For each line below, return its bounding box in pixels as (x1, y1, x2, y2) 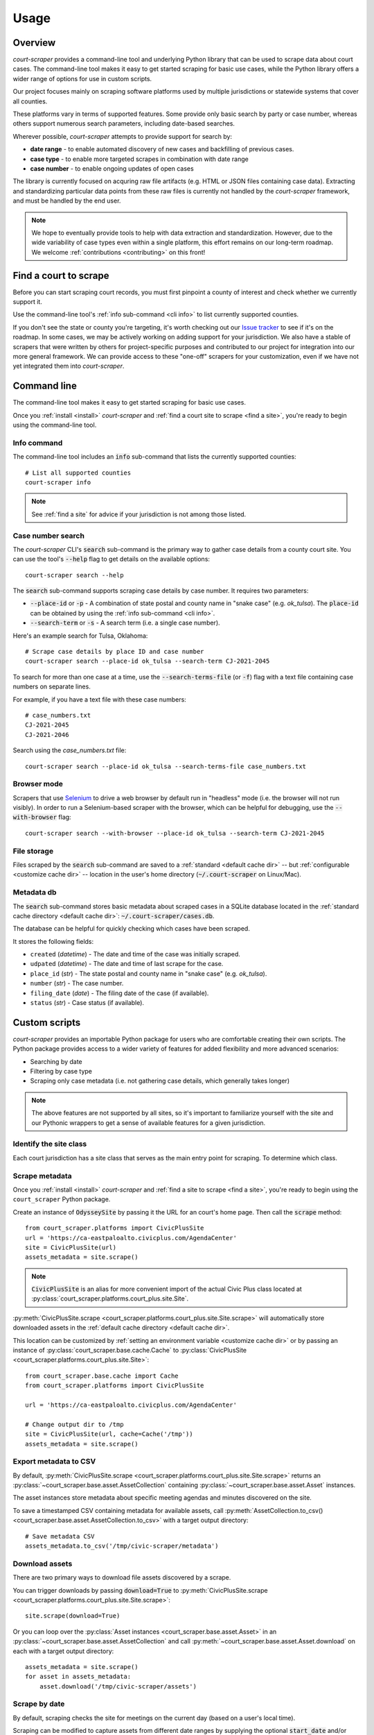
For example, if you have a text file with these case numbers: (12, 695, 186, 704)
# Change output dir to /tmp (25, 1420, 124, 1428)
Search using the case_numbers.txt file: (12, 746, 127, 754)
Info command (12, 438, 63, 448)
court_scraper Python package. (12, 1195, 111, 1203)
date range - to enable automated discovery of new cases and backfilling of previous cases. (30, 145, 294, 153)
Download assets (12, 1559, 73, 1568)
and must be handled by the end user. (12, 196, 121, 205)
